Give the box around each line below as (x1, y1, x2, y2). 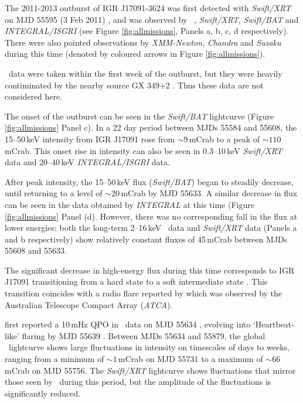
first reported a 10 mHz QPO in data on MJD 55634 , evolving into (5, 318, 251, 330)
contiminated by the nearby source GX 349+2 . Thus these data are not (5, 78, 264, 91)
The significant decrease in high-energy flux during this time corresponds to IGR (5, 264, 295, 276)
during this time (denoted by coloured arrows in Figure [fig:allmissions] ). (5, 47, 265, 60)
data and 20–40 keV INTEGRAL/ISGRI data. (5, 156, 170, 168)
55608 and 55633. (5, 244, 67, 257)
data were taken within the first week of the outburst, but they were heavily (8, 67, 282, 79)
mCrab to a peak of (189, 132, 260, 145)
